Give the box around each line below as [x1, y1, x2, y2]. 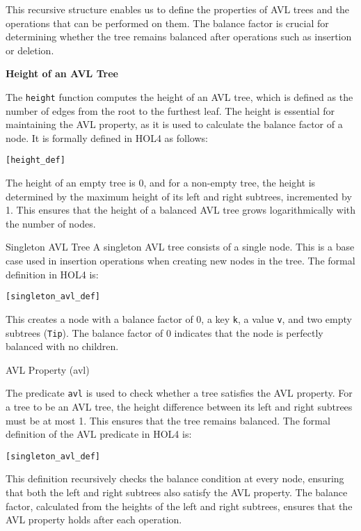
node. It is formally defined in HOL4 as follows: [6, 130, 208, 145]
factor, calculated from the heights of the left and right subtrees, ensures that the [6, 498, 353, 513]
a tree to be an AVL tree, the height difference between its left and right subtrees [6, 399, 353, 414]
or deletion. [6, 42, 54, 57]
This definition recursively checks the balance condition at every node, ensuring [6, 471, 344, 486]
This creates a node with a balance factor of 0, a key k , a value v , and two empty [6, 311, 352, 326]
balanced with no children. [6, 339, 119, 354]
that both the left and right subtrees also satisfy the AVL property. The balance [6, 485, 348, 500]
